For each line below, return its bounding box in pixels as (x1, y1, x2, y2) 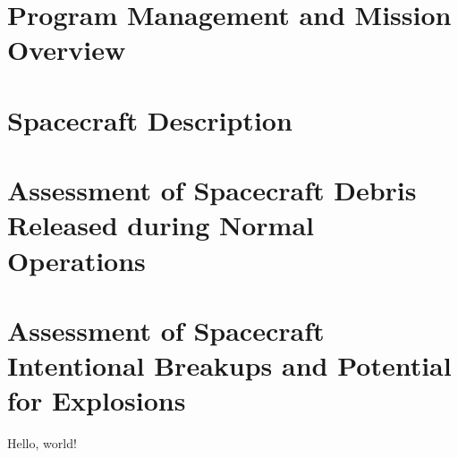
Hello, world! (7, 434, 77, 453)
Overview (7, 31, 126, 68)
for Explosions (7, 382, 186, 419)
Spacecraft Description (7, 101, 293, 138)
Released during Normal (7, 207, 315, 243)
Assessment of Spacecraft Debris (7, 172, 417, 208)
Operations (7, 242, 146, 278)
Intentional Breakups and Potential (7, 347, 452, 384)
